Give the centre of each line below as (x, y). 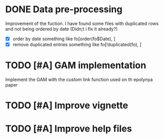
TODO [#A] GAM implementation (76, 65)
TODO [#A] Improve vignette (67, 106)
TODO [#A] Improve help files (69, 129)
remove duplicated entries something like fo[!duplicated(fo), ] (77, 45)
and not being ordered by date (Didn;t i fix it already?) (62, 29)
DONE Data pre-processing (64, 9)
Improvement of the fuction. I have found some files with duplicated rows (82, 23)
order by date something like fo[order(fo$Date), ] (64, 39)
